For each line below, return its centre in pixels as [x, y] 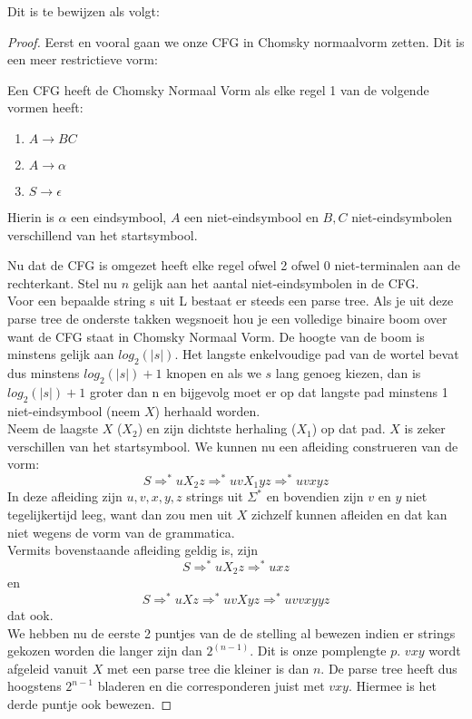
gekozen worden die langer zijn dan [105, 651]
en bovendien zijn [315, 496]
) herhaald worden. [207, 410]
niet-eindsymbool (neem [74, 410]
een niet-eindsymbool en [251, 216]
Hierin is [31, 216]
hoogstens [34, 686]
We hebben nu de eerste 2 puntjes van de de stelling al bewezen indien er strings [231, 632]
